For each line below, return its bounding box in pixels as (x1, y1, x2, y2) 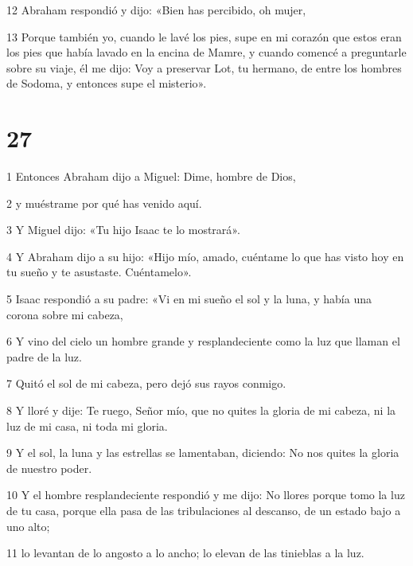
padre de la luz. (6, 348, 82, 365)
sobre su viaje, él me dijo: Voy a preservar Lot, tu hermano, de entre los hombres (6, 59, 402, 76)
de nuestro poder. (6, 459, 92, 476)
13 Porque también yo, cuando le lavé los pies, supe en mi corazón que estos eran (6, 28, 402, 45)
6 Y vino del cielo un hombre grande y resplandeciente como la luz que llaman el (6, 333, 400, 349)
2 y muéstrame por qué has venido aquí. (6, 194, 202, 211)
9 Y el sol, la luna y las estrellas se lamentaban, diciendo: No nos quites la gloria (6, 444, 399, 461)
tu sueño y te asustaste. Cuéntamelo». (6, 263, 192, 280)
